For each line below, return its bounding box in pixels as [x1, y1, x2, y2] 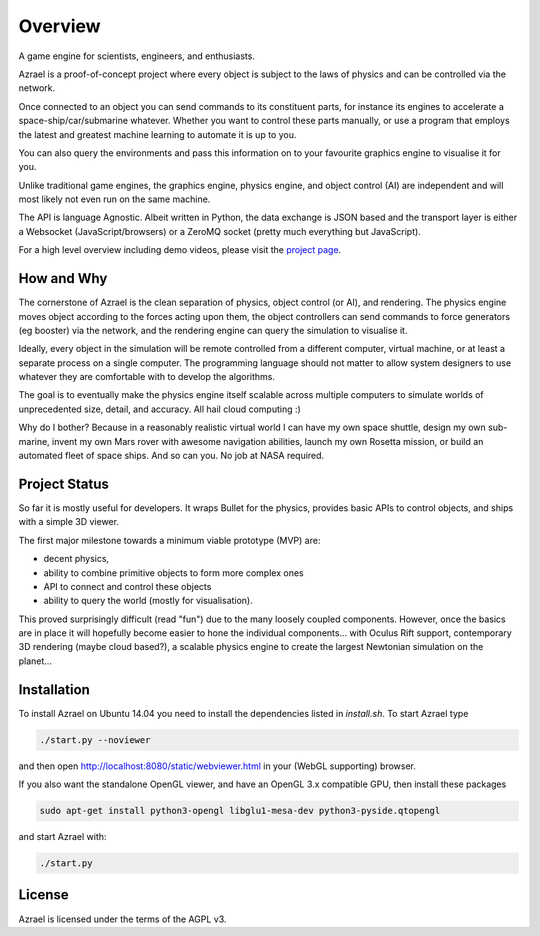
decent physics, [43, 553, 110, 565]
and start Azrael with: [18, 831, 107, 843]
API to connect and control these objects [43, 580, 212, 592]
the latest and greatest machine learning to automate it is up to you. [18, 128, 297, 140]
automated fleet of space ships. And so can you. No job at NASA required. [18, 450, 325, 462]
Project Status [18, 475, 110, 492]
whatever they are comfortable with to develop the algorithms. [18, 371, 275, 383]
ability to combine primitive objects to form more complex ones [43, 566, 304, 579]
